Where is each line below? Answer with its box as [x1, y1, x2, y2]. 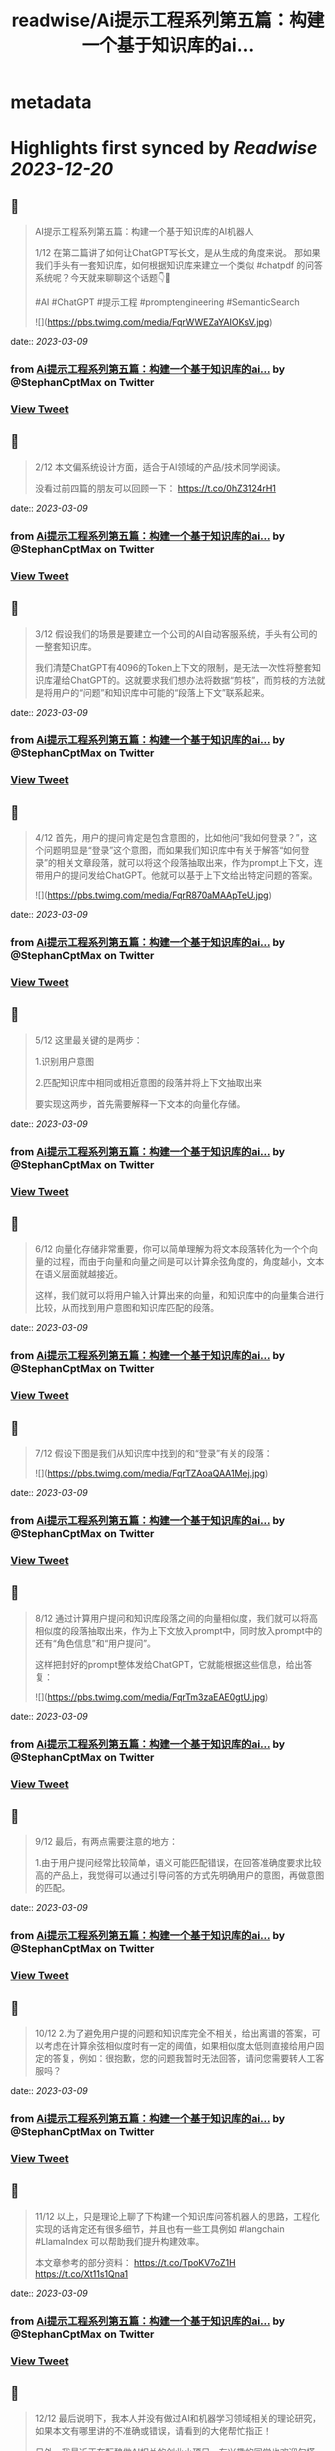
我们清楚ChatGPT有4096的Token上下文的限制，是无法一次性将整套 [34, 661, 313, 673]
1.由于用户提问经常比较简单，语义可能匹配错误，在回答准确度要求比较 [34, 1857, 322, 1869]
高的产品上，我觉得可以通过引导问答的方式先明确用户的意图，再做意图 [34, 1869, 325, 1881]
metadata [10, 91, 92, 114]
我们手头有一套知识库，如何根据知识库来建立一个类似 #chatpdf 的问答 [34, 259, 323, 271]
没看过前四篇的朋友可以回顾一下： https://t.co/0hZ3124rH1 [34, 482, 277, 494]
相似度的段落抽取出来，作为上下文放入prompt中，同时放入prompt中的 [34, 1624, 323, 1636]
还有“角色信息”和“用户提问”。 [34, 1637, 157, 1649]
